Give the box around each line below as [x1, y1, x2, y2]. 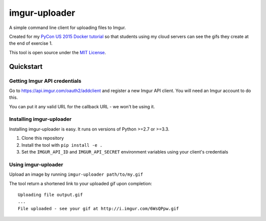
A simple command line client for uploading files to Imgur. [9, 25, 126, 31]
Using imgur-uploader [9, 161, 64, 168]
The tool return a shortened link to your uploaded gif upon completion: [9, 180, 152, 187]
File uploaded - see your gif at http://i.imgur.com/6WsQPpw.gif [18, 206, 179, 211]
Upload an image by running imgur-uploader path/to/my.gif [9, 171, 143, 177]
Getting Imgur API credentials [9, 77, 81, 84]
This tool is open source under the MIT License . [9, 49, 106, 55]
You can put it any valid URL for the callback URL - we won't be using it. [9, 103, 155, 109]
